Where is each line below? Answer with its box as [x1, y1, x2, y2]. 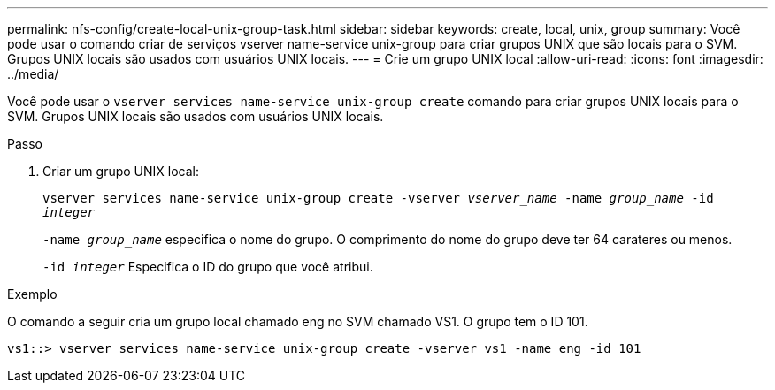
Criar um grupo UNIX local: [42, 164, 200, 179]
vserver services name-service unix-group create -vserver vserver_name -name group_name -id [42, 191, 714, 205]
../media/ [7, 66, 59, 81]
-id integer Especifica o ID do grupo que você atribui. [42, 259, 373, 274]
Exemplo [7, 287, 58, 302]
